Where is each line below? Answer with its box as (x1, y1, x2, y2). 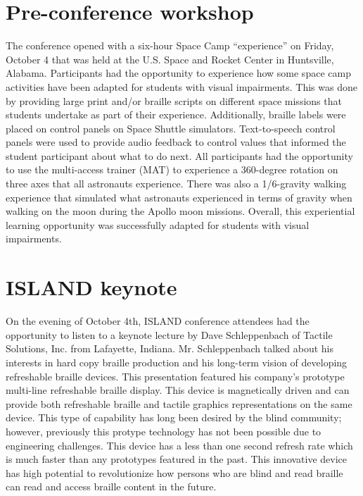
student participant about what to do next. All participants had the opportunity (6, 148, 353, 163)
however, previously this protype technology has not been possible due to (6, 423, 321, 438)
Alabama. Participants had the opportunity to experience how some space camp (6, 66, 351, 80)
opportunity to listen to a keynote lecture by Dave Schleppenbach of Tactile (6, 327, 333, 342)
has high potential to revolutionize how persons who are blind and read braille (6, 465, 343, 480)
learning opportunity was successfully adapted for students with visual (6, 217, 310, 232)
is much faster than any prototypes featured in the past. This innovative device (6, 452, 348, 466)
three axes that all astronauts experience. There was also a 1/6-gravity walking (6, 176, 347, 191)
